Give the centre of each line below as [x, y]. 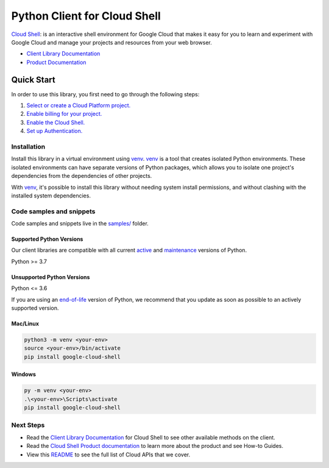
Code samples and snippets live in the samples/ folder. [80, 224]
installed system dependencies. [51, 196]
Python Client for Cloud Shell [86, 16]
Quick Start [33, 80]
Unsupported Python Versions [51, 277]
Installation [28, 146]
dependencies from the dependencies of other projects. [82, 176]
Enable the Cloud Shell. [56, 122]
